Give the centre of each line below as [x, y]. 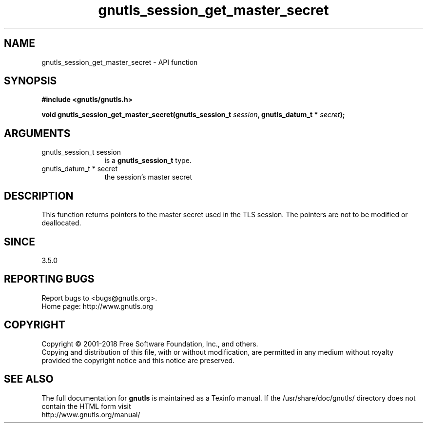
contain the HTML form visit [86, 406]
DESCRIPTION [39, 196]
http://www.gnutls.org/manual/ [91, 414]
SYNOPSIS [30, 81]
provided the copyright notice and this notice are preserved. [138, 360]
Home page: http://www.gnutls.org [97, 306]
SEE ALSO [29, 379]
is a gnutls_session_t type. [148, 161]
